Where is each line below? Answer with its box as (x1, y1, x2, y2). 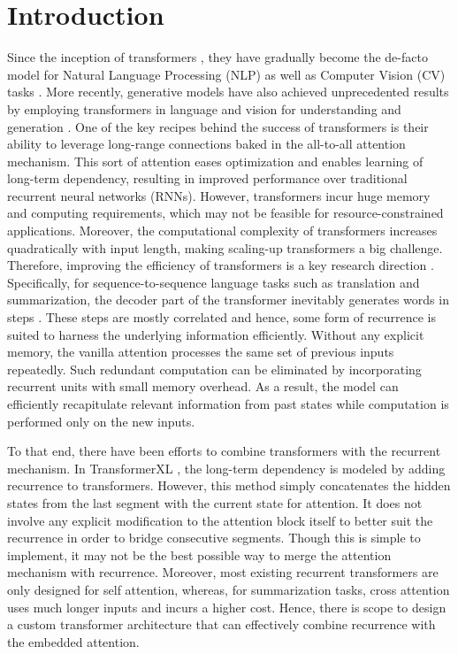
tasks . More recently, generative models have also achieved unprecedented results (7, 82, 449, 101)
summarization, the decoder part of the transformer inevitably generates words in (7, 290, 449, 309)
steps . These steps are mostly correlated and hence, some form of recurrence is (7, 308, 436, 327)
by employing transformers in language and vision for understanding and (7, 99, 401, 118)
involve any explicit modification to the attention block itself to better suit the (7, 511, 433, 529)
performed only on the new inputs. (7, 412, 195, 430)
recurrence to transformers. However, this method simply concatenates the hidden (7, 476, 451, 495)
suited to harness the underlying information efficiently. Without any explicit (7, 325, 424, 343)
